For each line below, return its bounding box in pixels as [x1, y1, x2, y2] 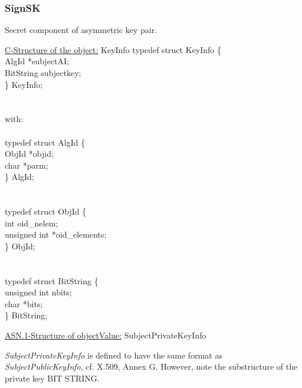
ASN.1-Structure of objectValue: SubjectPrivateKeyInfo [5, 329, 206, 341]
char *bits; [5, 297, 43, 310]
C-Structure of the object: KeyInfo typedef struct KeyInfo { [5, 43, 221, 55]
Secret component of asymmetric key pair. [5, 24, 157, 36]
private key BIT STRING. [5, 371, 100, 384]
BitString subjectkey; [5, 67, 81, 78]
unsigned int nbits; [5, 286, 72, 298]
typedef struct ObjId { [5, 205, 87, 218]
